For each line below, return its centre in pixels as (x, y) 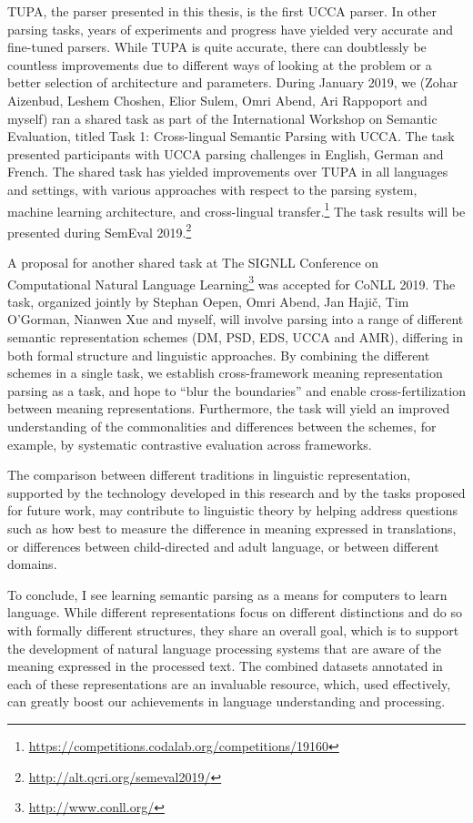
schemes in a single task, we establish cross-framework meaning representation (225, 373)
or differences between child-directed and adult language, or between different (223, 546)
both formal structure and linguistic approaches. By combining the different (219, 355)
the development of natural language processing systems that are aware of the (224, 648)
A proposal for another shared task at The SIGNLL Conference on (193, 263)
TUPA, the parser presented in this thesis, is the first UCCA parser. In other (222, 11)
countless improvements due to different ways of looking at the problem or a (220, 64)
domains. (32, 564)
